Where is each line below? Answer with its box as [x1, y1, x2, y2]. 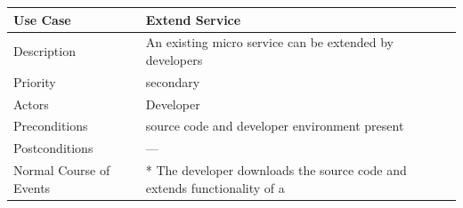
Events [13, 178, 51, 196]
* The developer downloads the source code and [145, 161, 407, 180]
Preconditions [13, 116, 88, 135]
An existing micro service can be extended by [145, 33, 394, 52]
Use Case [13, 10, 71, 28]
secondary [145, 72, 200, 91]
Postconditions [13, 139, 93, 157]
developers [145, 50, 203, 68]
